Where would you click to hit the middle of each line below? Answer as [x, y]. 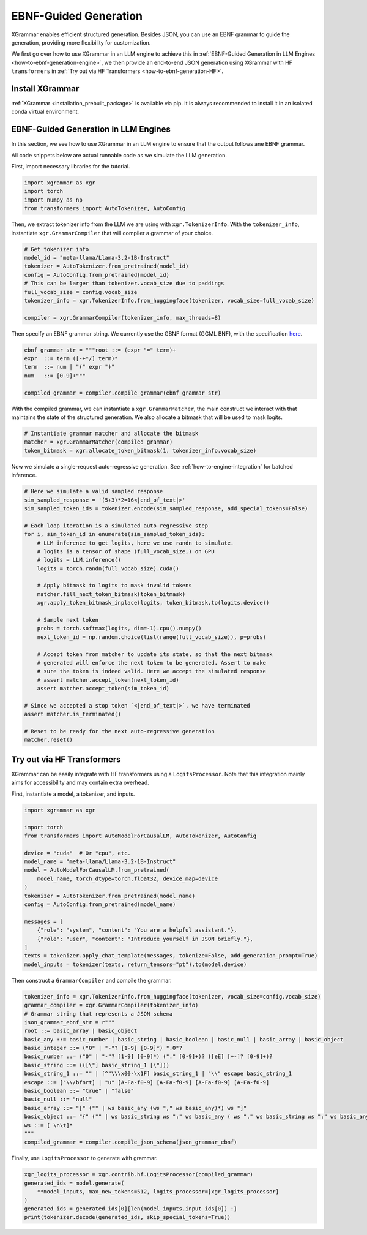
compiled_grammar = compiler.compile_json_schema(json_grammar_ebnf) [131, 1142]
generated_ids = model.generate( [74, 1183]
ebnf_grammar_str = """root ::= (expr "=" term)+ [100, 350]
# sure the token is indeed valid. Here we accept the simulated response [151, 671]
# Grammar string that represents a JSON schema [98, 1014]
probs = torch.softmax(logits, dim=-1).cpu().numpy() [119, 629]
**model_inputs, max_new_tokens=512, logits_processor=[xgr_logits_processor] [158, 1192]
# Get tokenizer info [57, 249]
